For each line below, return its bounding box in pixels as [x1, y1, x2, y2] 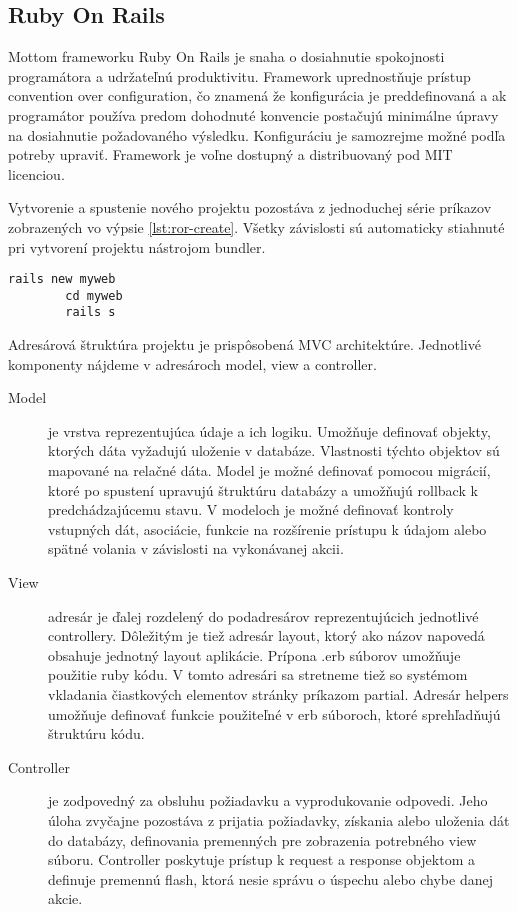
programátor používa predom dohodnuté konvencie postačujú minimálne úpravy [8, 104, 499, 125]
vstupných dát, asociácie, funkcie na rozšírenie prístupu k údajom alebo [48, 518, 487, 539]
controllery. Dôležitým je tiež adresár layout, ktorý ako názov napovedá [48, 625, 485, 646]
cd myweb [65, 288, 123, 303]
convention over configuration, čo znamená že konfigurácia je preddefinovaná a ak [8, 85, 507, 106]
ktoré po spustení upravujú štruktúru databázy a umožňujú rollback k [48, 479, 478, 500]
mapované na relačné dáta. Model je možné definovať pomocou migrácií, [48, 460, 491, 481]
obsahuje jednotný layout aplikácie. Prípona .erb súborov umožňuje [48, 644, 461, 665]
